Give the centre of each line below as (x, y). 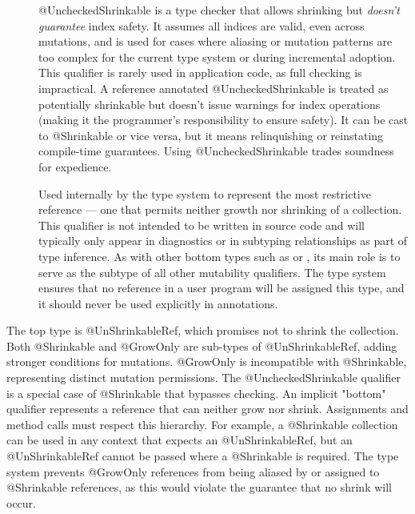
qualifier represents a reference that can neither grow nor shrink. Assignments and (207, 409)
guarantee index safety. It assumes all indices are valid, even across (202, 25)
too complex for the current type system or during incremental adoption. (217, 56)
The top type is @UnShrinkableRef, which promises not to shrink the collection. (203, 330)
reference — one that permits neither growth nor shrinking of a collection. (220, 209)
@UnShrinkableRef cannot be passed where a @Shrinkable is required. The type (203, 456)
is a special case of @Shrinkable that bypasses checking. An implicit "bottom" (196, 393)
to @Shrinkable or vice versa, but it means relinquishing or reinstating (211, 135)
